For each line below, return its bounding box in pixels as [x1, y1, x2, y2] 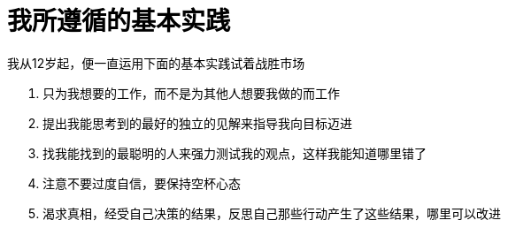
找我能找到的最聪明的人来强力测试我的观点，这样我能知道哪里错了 [42, 145, 427, 161]
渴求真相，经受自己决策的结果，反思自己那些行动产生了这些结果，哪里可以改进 [42, 205, 501, 221]
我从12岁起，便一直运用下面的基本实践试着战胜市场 [7, 55, 305, 71]
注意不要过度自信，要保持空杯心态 [42, 175, 241, 191]
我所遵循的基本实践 [7, 6, 231, 36]
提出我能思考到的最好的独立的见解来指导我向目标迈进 [42, 115, 352, 131]
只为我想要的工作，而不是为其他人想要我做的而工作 [42, 85, 340, 101]
